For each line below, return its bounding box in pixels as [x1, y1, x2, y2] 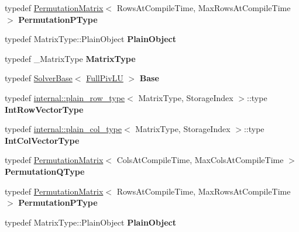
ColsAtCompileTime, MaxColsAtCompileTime [116, 154, 284, 166]
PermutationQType [5, 165, 85, 177]
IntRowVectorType [5, 103, 84, 115]
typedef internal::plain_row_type [5, 91, 125, 103]
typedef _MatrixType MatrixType [5, 52, 136, 64]
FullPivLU [86, 72, 123, 84]
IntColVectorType [5, 134, 80, 146]
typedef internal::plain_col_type [5, 123, 122, 135]
